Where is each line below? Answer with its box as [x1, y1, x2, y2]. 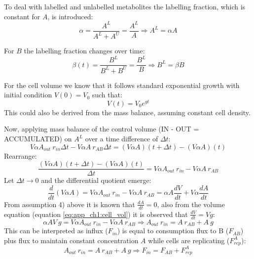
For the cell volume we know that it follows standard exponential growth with [4, 80, 240, 90]
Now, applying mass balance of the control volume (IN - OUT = [4, 124, 199, 134]
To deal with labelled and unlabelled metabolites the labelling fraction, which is [4, 1, 246, 11]
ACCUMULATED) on [4, 133, 72, 144]
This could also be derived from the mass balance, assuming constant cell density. [4, 107, 251, 117]
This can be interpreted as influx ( [4, 225, 108, 236]
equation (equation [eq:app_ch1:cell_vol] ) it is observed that [4, 209, 188, 219]
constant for [4, 11, 40, 21]
